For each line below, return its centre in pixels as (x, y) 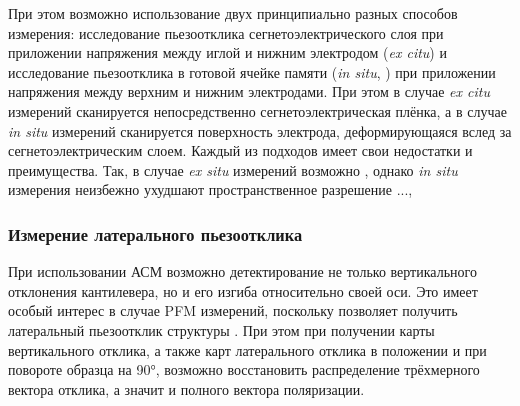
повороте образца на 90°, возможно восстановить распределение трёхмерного (244, 369)
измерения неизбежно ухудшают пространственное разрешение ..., (210, 189)
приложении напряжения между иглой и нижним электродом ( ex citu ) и (227, 52)
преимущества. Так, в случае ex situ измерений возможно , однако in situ (233, 169)
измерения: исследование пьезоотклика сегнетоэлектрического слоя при (226, 32)
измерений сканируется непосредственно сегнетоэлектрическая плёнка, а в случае (257, 110)
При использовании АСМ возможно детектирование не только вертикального (242, 271)
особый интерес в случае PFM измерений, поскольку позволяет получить (233, 310)
